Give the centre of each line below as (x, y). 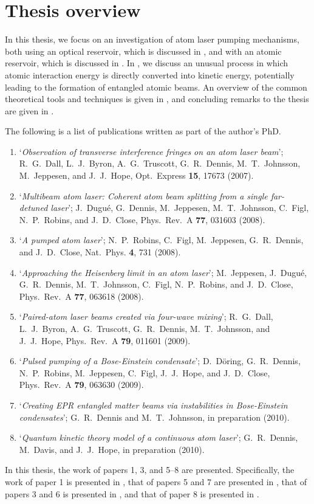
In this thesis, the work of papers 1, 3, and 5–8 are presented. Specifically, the (150, 470)
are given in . (29, 110)
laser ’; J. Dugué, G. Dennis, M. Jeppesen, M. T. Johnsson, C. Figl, (180, 208)
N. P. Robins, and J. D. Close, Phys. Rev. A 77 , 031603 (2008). (142, 219)
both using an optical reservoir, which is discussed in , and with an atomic (143, 51)
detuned (33, 208)
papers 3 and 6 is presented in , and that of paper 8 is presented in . (132, 493)
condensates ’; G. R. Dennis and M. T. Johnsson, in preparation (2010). (154, 417)
